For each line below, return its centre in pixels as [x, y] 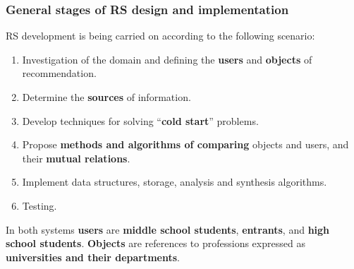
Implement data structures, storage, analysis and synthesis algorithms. [175, 182]
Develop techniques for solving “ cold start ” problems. [140, 120]
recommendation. [59, 73]
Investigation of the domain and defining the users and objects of [167, 59]
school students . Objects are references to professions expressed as [155, 243]
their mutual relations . [76, 158]
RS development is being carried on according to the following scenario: [160, 36]
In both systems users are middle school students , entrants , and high [168, 229]
